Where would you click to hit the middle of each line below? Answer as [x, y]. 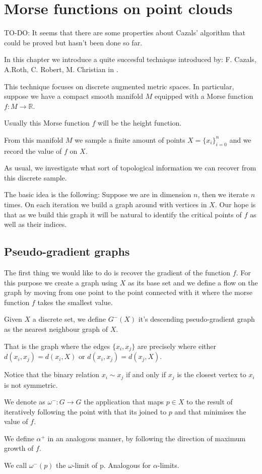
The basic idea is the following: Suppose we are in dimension [98, 194]
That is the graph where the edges [57, 346]
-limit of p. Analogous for [112, 465]
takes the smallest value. [75, 302]
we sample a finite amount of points [130, 139]
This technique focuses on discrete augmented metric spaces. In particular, [119, 86]
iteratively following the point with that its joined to [85, 411]
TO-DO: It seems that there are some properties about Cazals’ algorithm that [125, 33]
